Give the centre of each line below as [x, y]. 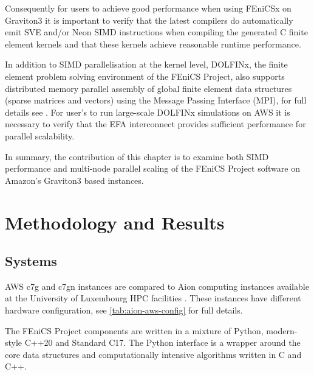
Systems [31, 261]
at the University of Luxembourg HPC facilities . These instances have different [153, 298]
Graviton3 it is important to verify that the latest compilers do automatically [149, 20]
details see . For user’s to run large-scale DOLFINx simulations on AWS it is [148, 112]
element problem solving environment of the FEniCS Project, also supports [145, 76]
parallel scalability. [40, 135]
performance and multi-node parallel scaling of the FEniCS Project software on [152, 168]
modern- [282, 330]
